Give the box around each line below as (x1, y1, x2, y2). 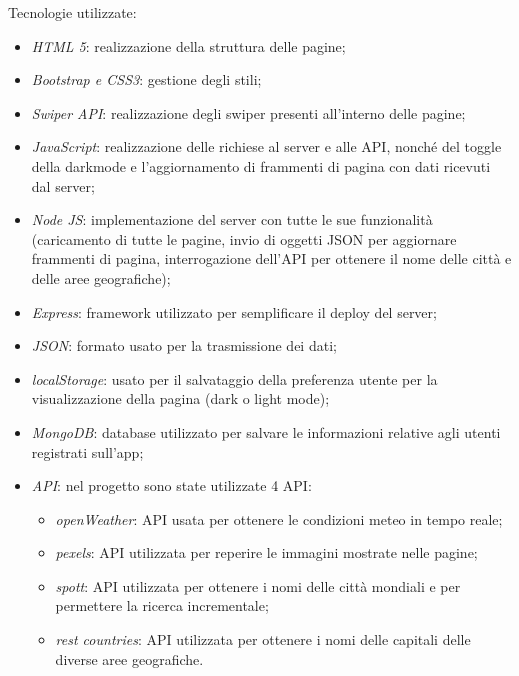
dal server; (31, 175, 95, 196)
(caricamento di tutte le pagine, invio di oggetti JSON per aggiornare (31, 228, 457, 249)
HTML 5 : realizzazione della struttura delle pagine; (31, 35, 346, 56)
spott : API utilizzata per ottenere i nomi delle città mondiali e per (55, 575, 461, 596)
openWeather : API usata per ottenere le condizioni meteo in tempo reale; (55, 508, 503, 529)
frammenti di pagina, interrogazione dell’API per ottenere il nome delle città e (31, 248, 512, 269)
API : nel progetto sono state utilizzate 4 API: (31, 475, 312, 496)
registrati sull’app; (31, 441, 144, 462)
